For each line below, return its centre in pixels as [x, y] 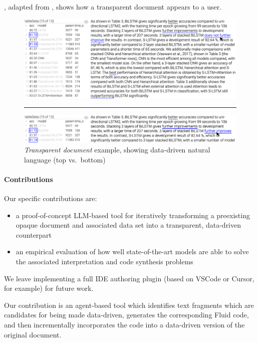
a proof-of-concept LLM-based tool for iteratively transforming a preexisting [133, 215]
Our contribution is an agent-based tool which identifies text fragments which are [129, 305]
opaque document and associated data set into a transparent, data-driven [128, 225]
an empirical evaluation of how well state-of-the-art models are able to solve [132, 251]
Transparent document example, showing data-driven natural [117, 150]
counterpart [34, 234]
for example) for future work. [49, 288]
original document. [33, 334]
